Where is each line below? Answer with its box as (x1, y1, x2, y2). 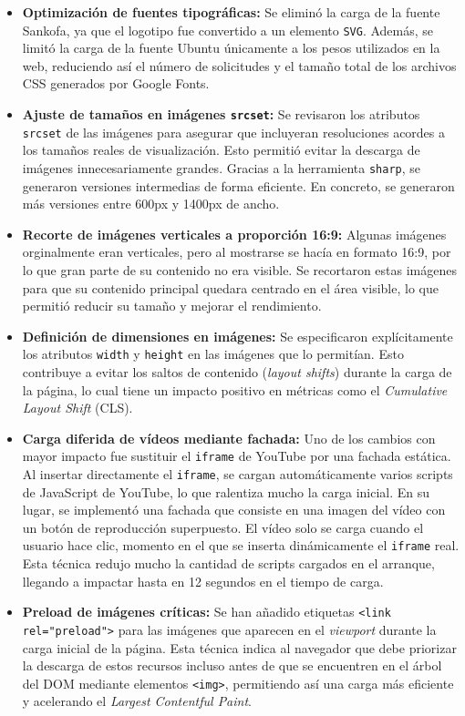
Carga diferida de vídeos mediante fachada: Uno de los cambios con (22, 428, 436, 447)
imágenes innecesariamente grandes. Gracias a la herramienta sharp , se (22, 158, 421, 177)
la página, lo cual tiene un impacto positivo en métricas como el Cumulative (22, 380, 448, 399)
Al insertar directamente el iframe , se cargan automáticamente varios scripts (22, 465, 453, 484)
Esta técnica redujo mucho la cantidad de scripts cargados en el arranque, (22, 554, 435, 573)
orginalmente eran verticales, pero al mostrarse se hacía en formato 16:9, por (22, 242, 451, 261)
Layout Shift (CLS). (22, 398, 133, 417)
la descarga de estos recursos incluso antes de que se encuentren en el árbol (22, 656, 442, 675)
